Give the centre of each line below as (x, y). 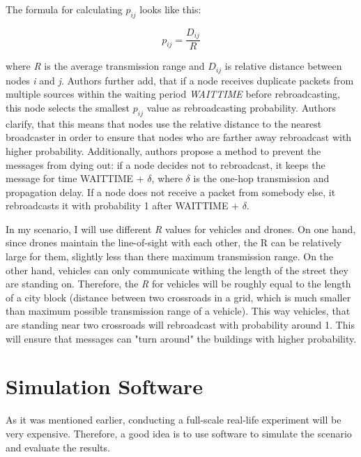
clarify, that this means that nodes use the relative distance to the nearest (164, 123)
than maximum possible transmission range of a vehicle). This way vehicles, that (178, 311)
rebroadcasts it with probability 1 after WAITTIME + (122, 205)
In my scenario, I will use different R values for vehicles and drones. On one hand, (181, 228)
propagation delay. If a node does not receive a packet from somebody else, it (171, 192)
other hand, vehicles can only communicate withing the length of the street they (177, 270)
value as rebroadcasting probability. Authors (241, 107)
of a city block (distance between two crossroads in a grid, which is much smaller (178, 297)
